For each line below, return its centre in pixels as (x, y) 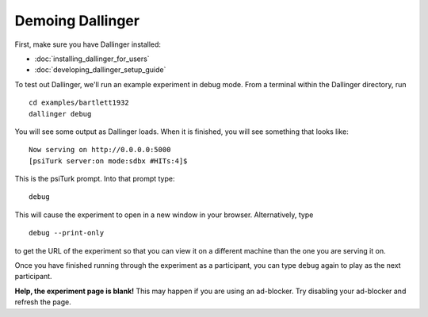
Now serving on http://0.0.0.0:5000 (100, 150)
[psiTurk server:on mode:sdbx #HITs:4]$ (108, 161)
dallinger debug (60, 114)
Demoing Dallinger (77, 21)
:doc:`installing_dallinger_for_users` (92, 59)
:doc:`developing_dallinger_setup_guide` (100, 70)
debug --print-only (67, 233)
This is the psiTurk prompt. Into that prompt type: (95, 179)
